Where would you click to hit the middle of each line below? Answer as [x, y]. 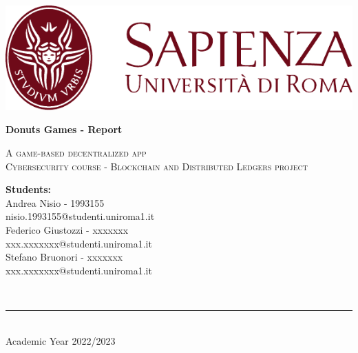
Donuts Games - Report [64, 129]
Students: [29, 189]
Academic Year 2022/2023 [61, 340]
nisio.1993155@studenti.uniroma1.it [80, 216]
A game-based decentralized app [76, 152]
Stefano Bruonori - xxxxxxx [64, 257]
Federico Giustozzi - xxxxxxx [67, 229]
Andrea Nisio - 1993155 [55, 202]
